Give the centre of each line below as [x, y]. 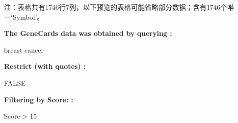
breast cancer [24, 49]
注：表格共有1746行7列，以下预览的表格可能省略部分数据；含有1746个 [116, 7]
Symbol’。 [28, 16]
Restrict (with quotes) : [45, 66]
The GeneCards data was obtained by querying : [88, 33]
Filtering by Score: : [39, 99]
